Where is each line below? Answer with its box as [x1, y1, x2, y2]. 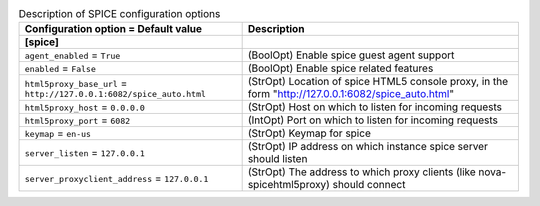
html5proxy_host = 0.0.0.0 [24, 100, 145, 114]
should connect [332, 178, 406, 192]
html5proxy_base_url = [24, 76, 128, 90]
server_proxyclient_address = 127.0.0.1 [24, 171, 209, 185]
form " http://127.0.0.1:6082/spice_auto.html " [247, 87, 455, 101]
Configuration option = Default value [24, 22, 203, 36]
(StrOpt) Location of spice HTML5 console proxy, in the [247, 75, 509, 89]
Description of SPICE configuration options [18, 7, 221, 21]
